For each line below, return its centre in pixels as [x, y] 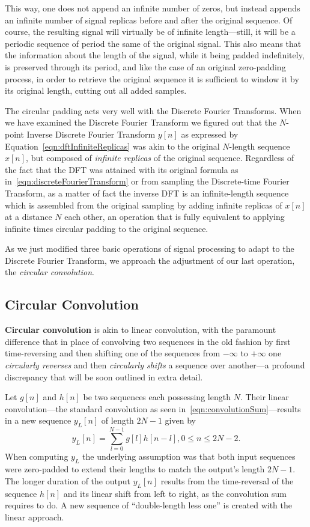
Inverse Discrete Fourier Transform [91, 134]
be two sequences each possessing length [157, 397]
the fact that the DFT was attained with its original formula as [122, 169]
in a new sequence [38, 420]
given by [180, 420]
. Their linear [264, 397]
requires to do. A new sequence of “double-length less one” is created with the [149, 505]
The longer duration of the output [68, 480]
